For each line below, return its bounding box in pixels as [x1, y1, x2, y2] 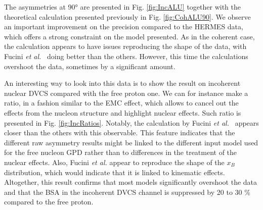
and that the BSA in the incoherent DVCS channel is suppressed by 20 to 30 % [4, 186, 250, 197]
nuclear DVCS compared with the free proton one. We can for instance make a [4, 87, 248, 98]
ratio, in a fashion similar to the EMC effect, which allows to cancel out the [4, 97, 239, 108]
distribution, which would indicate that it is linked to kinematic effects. [4, 167, 225, 177]
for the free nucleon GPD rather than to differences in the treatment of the [4, 147, 237, 157]
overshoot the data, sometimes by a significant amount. [4, 61, 176, 71]
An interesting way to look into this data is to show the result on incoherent [4, 78, 241, 88]
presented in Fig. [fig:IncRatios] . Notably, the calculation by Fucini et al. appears [4, 117, 259, 128]
